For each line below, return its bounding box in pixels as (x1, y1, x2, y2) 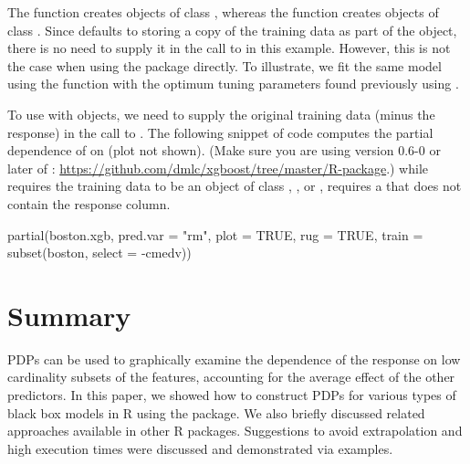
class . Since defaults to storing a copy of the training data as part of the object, (7, 20, 457, 39)
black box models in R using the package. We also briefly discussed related (7, 403, 425, 422)
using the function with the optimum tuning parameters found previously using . (7, 74, 459, 93)
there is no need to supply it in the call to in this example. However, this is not (7, 38, 451, 58)
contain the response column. (7, 194, 171, 213)
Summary (7, 296, 131, 333)
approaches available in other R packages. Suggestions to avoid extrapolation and (7, 421, 463, 440)
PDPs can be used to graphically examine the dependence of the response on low (7, 349, 461, 368)
